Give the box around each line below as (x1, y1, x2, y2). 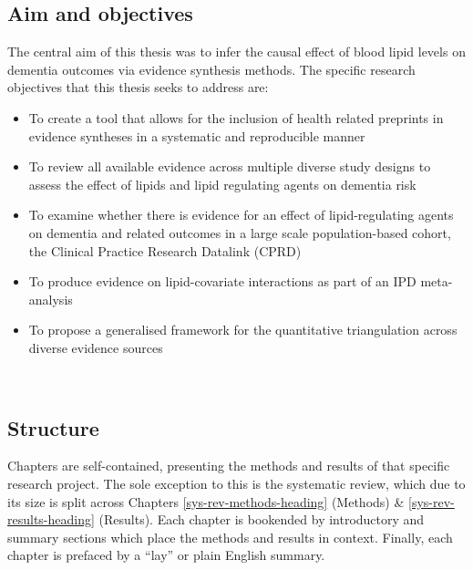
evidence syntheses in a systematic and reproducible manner (28, 126, 365, 145)
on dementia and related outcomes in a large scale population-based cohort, (28, 223, 451, 242)
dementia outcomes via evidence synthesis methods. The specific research (7, 59, 416, 78)
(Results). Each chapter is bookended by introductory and (98, 510, 425, 529)
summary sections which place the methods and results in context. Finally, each (7, 527, 453, 546)
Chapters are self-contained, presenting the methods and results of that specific (7, 456, 450, 475)
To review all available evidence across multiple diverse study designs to (28, 157, 431, 176)
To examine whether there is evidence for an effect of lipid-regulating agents (28, 205, 454, 224)
